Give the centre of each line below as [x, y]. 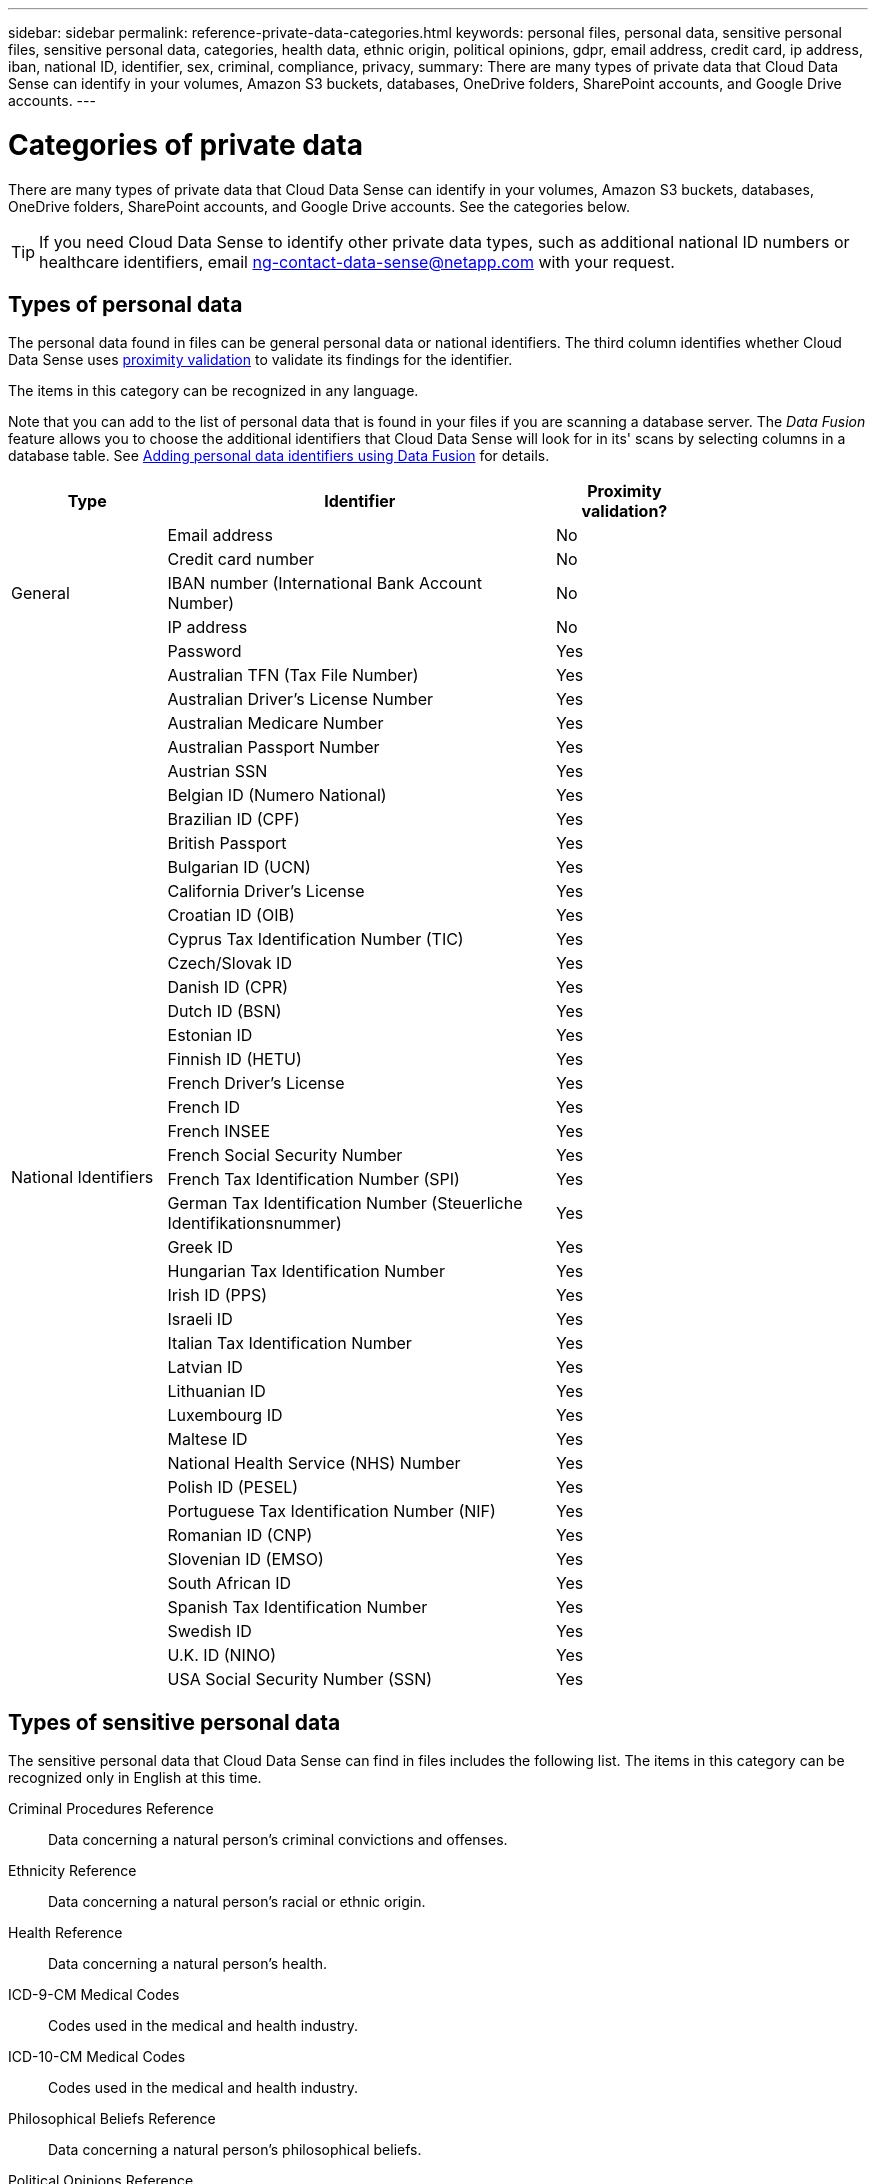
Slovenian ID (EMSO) [245, 1559]
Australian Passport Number [273, 747]
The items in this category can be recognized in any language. [213, 391]
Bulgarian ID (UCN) [239, 867]
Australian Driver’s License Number [300, 699]
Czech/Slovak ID [229, 963]
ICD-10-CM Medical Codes [97, 2057]
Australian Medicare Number [275, 723]
